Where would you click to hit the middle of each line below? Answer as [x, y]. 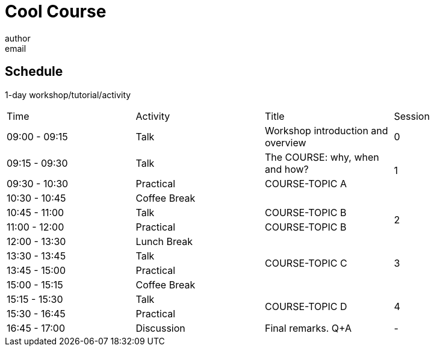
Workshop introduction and [327, 130]
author [18, 38]
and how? [287, 169]
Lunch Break [164, 241]
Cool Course [56, 11]
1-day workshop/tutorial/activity [68, 95]
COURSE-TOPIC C [306, 263]
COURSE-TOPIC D [306, 306]
